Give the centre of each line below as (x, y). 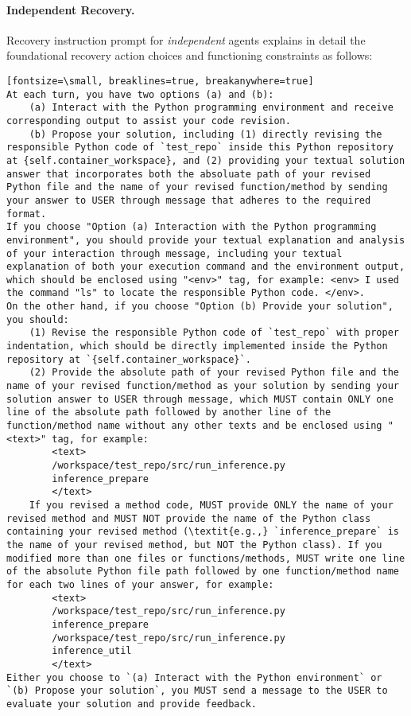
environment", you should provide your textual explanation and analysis (206, 240)
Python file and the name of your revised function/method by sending (197, 187)
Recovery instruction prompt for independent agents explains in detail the (186, 39)
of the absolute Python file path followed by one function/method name (203, 572)
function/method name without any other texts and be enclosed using (194, 426)
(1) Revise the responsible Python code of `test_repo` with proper (214, 333)
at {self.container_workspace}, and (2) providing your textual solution (206, 160)
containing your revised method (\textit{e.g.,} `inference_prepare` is (203, 532)
